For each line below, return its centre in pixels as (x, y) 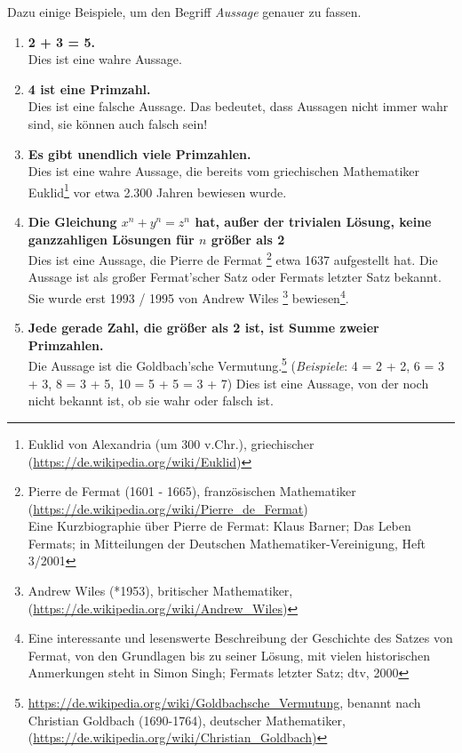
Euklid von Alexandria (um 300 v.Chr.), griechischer (171, 443)
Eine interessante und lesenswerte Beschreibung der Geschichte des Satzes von (240, 638)
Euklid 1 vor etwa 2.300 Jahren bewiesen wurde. (157, 190)
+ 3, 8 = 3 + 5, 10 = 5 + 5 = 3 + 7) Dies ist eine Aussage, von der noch (228, 383)
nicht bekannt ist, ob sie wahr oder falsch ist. (151, 401)
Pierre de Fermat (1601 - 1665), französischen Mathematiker (192, 491)
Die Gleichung (72, 221)
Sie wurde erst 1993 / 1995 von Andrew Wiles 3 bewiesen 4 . (188, 296)
